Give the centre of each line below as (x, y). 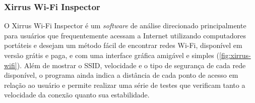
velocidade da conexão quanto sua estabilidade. (77, 95)
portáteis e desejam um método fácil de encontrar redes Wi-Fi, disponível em (123, 45)
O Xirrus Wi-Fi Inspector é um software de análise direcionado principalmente (125, 25)
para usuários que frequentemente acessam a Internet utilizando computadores (125, 35)
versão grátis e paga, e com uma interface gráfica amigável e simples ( (112, 55)
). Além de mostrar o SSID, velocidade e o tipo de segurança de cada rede (131, 65)
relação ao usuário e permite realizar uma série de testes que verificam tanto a (125, 85)
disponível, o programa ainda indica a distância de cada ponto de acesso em (121, 75)
